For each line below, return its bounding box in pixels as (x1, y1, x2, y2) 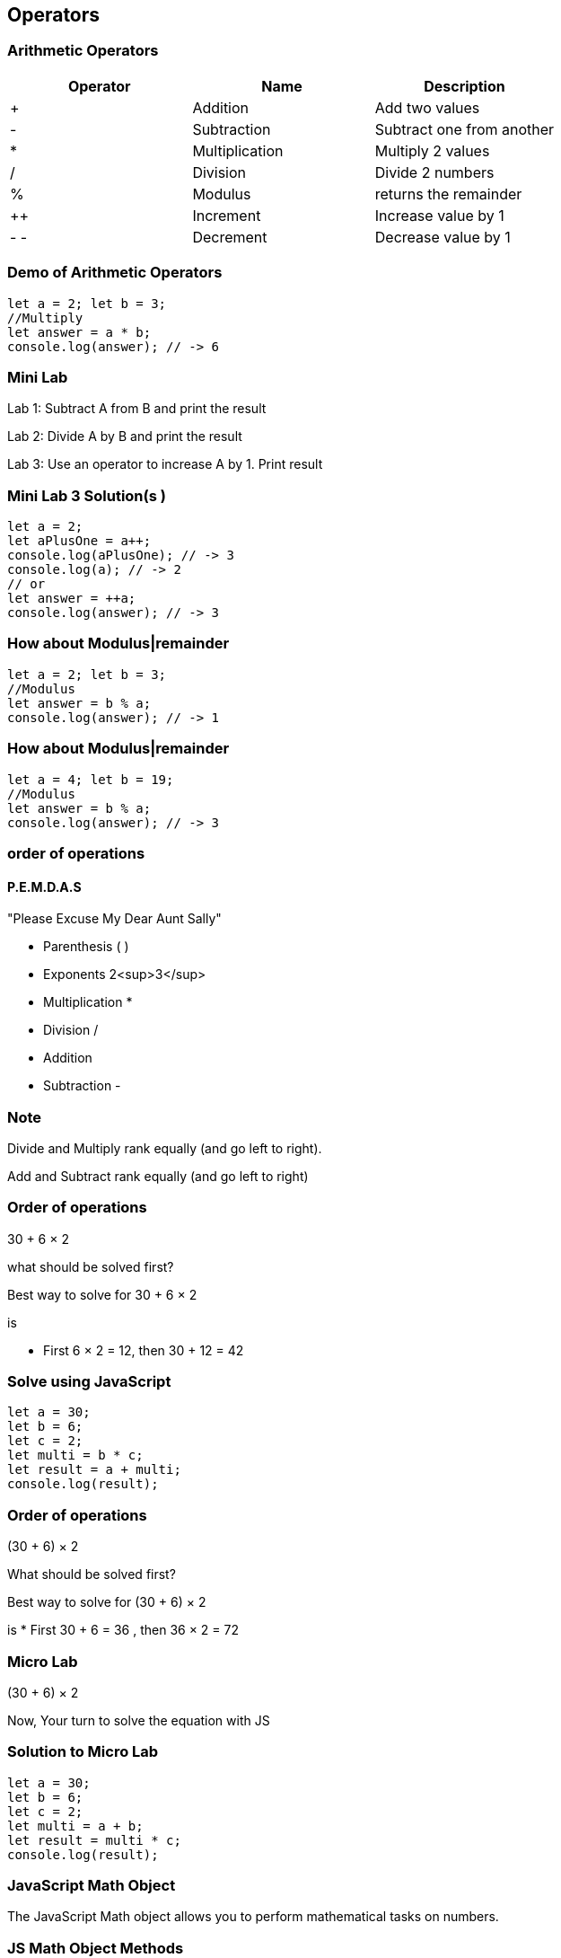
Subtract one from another (374, 119, 555, 138)
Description (424, 76, 505, 95)
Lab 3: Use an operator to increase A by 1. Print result (7, 456, 323, 472)
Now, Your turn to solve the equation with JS (7, 1712, 270, 1728)
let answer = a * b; (7, 324, 152, 340)
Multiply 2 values (374, 141, 490, 160)
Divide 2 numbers (374, 163, 495, 181)
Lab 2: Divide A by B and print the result (7, 428, 242, 445)
